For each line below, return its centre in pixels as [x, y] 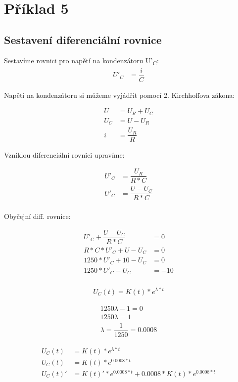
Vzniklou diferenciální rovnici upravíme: [64, 155]
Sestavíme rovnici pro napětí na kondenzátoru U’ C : [81, 61]
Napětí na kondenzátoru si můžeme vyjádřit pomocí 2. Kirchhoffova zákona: [119, 95]
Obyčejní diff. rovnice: [37, 216]
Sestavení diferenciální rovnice [83, 39]
